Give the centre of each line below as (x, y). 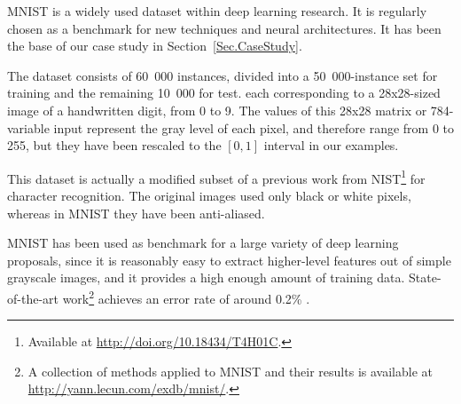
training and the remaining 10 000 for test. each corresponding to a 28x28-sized (224, 93)
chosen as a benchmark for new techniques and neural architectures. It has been (224, 28)
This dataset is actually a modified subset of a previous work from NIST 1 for (216, 177)
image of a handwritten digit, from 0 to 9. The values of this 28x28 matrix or (217, 110)
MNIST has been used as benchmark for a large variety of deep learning (203, 243)
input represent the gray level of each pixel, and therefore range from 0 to (254, 127)
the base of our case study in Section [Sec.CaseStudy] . (155, 46)
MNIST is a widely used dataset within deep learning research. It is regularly (217, 11)
